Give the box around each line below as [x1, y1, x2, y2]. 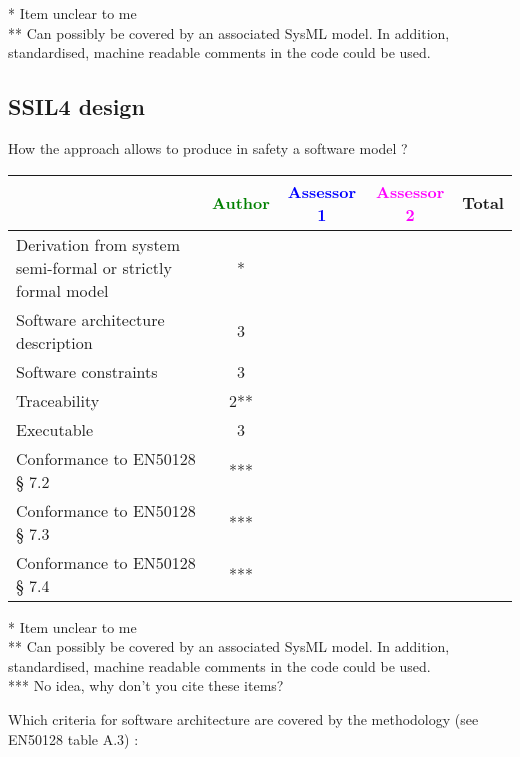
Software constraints [16, 359, 158, 383]
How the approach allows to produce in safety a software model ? [8, 137, 408, 158]
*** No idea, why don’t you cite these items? [8, 675, 284, 696]
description [16, 330, 93, 354]
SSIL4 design [8, 91, 145, 122]
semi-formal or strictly [16, 255, 172, 279]
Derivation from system [16, 232, 181, 256]
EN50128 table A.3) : [8, 728, 139, 749]
